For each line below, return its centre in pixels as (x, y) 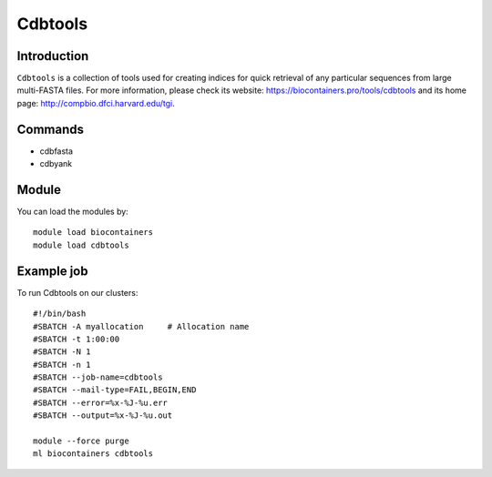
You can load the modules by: (73, 212)
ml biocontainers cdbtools (93, 454)
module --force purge (81, 441)
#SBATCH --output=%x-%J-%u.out (103, 416)
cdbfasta (56, 151)
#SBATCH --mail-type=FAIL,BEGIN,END (115, 390)
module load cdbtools (81, 245)
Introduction (53, 56)
